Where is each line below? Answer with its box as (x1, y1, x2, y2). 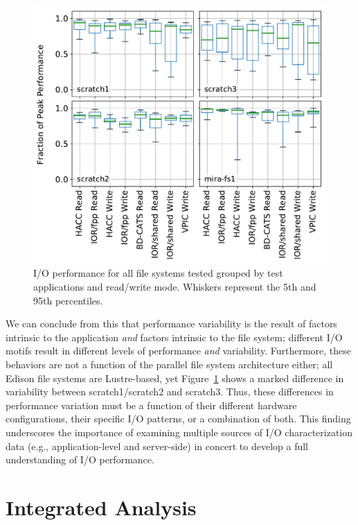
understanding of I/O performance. (6, 452, 154, 467)
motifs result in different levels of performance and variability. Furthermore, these (6, 343, 352, 358)
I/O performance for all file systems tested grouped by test (33, 266, 283, 280)
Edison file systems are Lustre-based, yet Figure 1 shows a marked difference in (6, 370, 344, 385)
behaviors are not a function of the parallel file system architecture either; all (6, 356, 333, 371)
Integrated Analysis (6, 492, 197, 521)
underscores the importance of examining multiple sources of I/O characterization (6, 424, 353, 439)
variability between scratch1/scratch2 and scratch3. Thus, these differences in (6, 384, 334, 399)
